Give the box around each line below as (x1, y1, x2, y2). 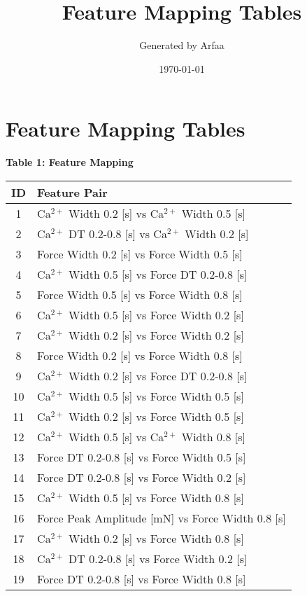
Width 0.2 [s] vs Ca (69, 205, 164, 221)
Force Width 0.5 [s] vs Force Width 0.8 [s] (37, 286, 243, 303)
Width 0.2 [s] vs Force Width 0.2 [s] (69, 326, 244, 343)
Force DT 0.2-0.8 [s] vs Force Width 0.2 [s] (37, 469, 246, 485)
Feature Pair (37, 183, 108, 200)
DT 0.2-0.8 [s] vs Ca (69, 225, 167, 242)
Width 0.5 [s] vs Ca (69, 428, 164, 445)
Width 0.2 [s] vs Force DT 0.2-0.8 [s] (69, 367, 248, 384)
